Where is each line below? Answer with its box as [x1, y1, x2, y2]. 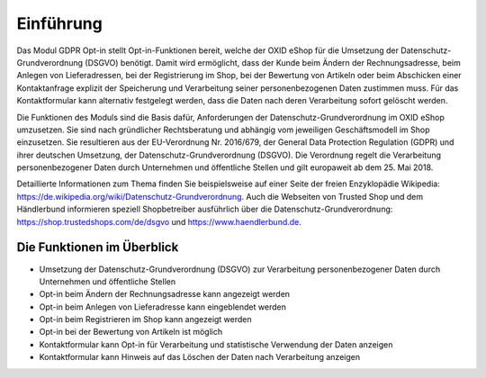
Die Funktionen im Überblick [16, 239, 179, 256]
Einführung [16, 13, 103, 33]
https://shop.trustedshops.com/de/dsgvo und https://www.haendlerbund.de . [16, 216, 301, 227]
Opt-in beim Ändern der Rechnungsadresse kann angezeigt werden [39, 289, 291, 300]
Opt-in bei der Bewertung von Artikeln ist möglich [39, 327, 223, 337]
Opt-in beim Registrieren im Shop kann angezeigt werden [39, 314, 252, 325]
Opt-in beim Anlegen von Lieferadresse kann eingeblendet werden [39, 301, 287, 312]
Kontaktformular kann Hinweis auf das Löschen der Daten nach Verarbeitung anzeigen [39, 352, 360, 363]
